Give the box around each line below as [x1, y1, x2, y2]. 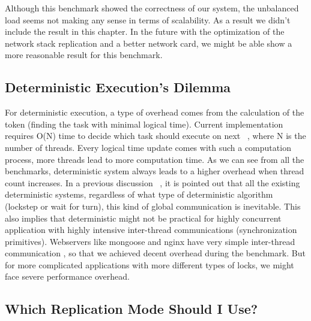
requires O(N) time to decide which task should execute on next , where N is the [5, 129, 306, 142]
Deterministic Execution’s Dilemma [5, 78, 231, 96]
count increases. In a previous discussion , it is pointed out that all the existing [5, 176, 300, 189]
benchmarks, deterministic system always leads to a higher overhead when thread [5, 165, 304, 177]
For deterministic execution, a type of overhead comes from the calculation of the [5, 106, 304, 119]
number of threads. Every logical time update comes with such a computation [5, 141, 291, 153]
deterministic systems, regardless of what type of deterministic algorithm [5, 188, 273, 201]
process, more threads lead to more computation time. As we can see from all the [5, 153, 304, 165]
